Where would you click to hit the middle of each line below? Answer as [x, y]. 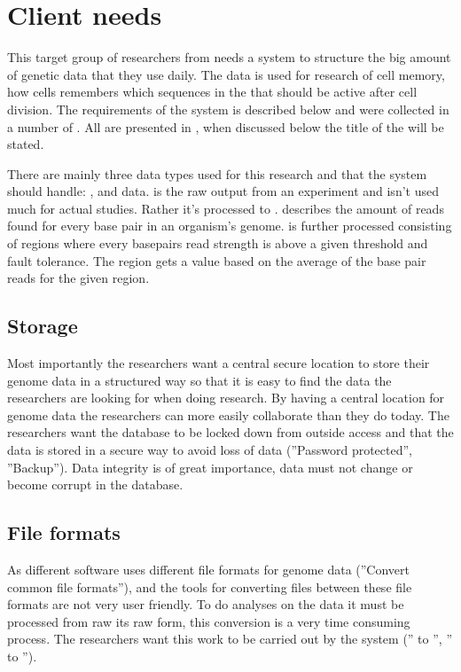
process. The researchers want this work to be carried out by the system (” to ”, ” [230, 639]
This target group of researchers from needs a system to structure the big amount [229, 57]
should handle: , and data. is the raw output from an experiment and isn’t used [223, 191]
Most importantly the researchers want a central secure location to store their [219, 363]
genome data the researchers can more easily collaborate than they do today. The [228, 414]
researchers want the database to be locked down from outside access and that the [230, 432]
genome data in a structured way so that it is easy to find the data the [199, 380]
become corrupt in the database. [95, 484]
